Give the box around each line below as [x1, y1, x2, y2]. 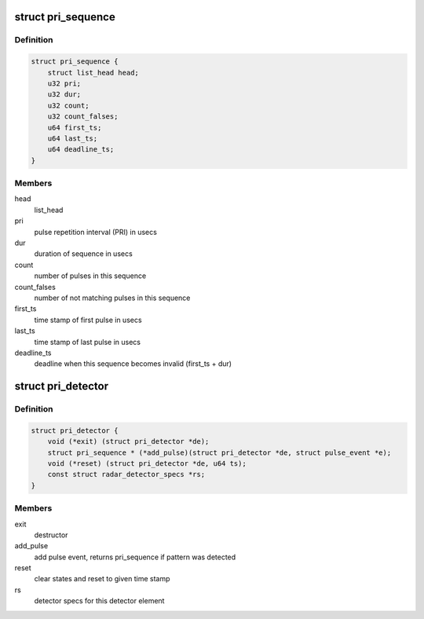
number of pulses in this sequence [34, 271, 147, 280]
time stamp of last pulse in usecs [34, 337, 141, 346]
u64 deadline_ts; [47, 145, 115, 154]
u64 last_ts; [47, 134, 98, 143]
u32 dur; [47, 90, 82, 99]
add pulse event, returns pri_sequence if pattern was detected [34, 552, 236, 562]
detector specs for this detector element [34, 596, 165, 606]
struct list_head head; [47, 68, 139, 77]
